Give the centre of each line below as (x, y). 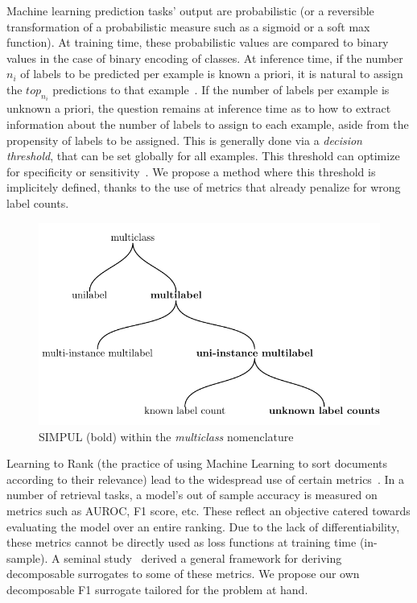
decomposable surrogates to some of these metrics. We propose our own (183, 574)
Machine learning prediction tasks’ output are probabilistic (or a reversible (190, 10)
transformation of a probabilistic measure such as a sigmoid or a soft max (188, 26)
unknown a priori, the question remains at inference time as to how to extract (199, 108)
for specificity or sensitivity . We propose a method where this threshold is (191, 171)
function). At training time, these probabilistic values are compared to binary (198, 42)
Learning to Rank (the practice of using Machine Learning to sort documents (197, 463)
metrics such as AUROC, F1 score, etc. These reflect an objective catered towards (208, 510)
